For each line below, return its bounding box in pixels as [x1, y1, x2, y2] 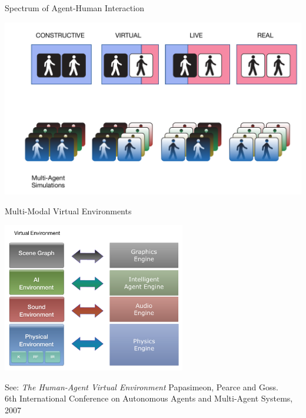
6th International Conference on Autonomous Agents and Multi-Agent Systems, [5, 392, 293, 404]
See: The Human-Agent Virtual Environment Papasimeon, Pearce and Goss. [5, 380, 278, 393]
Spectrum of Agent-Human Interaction [5, 2, 144, 14]
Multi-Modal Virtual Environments [5, 204, 132, 217]
